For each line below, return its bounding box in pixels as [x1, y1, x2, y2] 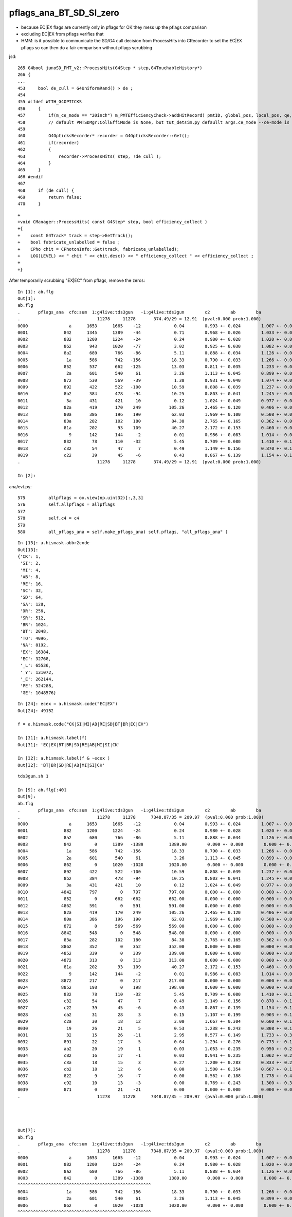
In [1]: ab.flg [18, 289, 54, 295]
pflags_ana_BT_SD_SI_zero [9, 7, 119, 18]
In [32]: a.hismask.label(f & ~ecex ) [18, 756, 110, 761]
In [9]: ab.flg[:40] [18, 787, 67, 793]
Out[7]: [18, 1127, 36, 1133]
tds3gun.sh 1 [18, 774, 49, 779]
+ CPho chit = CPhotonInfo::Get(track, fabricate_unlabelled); [18, 246, 180, 252]
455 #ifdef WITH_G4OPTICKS [18, 99, 82, 105]
